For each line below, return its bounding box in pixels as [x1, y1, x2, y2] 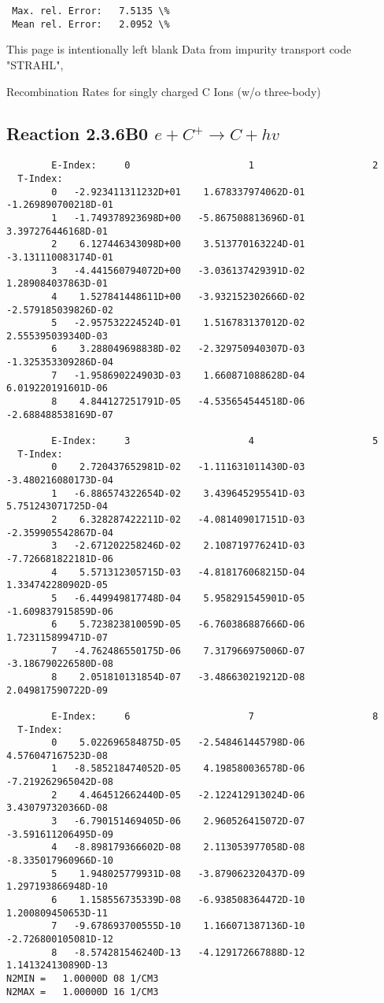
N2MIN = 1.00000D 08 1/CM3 [6, 972, 159, 984]
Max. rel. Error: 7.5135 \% [12, 6, 170, 17]
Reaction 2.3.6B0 [6, 121, 149, 146]
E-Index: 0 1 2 [51, 160, 378, 172]
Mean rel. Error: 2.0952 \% [12, 18, 170, 30]
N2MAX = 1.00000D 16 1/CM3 [6, 986, 159, 997]
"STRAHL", [6, 56, 64, 72]
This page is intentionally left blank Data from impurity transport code [6, 41, 352, 57]
